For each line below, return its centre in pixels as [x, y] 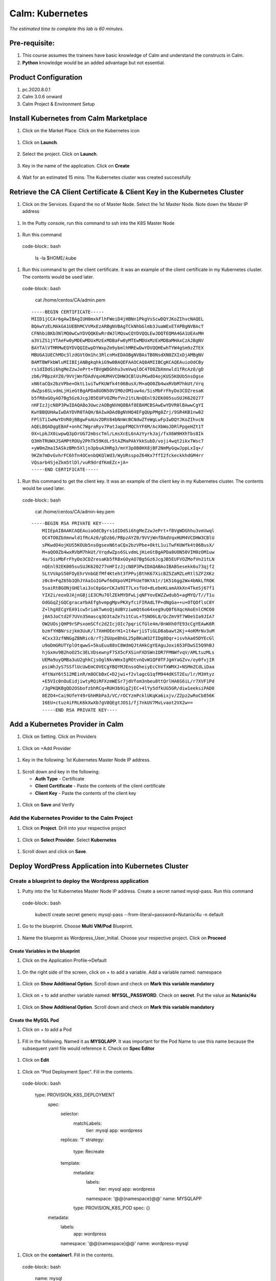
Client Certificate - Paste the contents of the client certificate [100, 786]
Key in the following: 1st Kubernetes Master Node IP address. [86, 760]
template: [71, 1163]
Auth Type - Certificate [60, 778]
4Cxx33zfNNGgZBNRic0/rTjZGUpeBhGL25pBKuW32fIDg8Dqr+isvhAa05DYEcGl [128, 638]
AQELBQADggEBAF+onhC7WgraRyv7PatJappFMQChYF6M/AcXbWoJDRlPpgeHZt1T [118, 427]
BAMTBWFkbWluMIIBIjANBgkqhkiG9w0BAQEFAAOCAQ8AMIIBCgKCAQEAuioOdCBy [118, 362]
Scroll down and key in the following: [61, 772]
